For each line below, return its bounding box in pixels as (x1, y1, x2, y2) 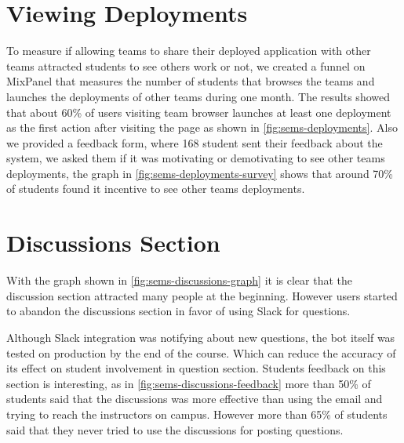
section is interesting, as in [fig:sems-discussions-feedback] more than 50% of (6, 375, 371, 391)
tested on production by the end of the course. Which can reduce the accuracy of (6, 344, 396, 361)
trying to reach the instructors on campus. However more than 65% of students (6, 405, 388, 422)
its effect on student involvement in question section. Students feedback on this (6, 360, 386, 376)
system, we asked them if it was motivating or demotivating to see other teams (6, 150, 385, 166)
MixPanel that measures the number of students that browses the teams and (6, 73, 375, 89)
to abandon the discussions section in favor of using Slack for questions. (6, 303, 351, 319)
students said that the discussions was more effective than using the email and (6, 390, 383, 407)
